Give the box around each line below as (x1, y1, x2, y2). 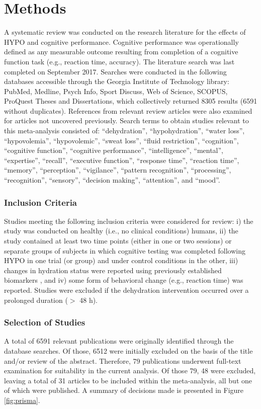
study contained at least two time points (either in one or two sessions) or (4, 235, 232, 246)
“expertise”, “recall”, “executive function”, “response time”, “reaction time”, (4, 154, 239, 165)
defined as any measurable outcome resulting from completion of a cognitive (4, 46, 238, 57)
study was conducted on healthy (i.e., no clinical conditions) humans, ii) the (4, 225, 238, 236)
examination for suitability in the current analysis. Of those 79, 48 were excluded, (4, 365, 256, 376)
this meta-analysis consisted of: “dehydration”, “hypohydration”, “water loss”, (4, 125, 245, 136)
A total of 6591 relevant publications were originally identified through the (4, 336, 234, 346)
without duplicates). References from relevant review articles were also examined (4, 105, 252, 116)
